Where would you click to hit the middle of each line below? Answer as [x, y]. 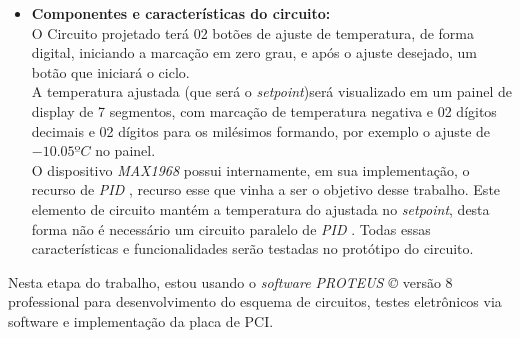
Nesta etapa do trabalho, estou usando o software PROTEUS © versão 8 [230, 281]
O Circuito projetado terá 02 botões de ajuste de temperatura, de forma [252, 32]
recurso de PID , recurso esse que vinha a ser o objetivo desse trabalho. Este [266, 189]
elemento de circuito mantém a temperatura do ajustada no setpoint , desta [260, 208]
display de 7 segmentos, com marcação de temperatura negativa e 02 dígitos [264, 110]
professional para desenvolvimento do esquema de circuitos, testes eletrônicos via [255, 301]
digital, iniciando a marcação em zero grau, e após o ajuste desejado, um [254, 52]
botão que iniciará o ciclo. [110, 71]
